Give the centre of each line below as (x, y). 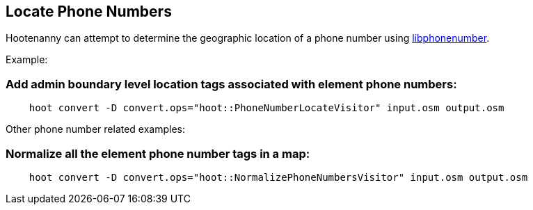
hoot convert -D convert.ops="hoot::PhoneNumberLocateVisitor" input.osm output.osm (266, 108)
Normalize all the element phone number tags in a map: (158, 153)
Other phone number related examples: (96, 129)
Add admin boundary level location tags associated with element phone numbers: (231, 84)
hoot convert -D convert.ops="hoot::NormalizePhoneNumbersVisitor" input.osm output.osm (278, 177)
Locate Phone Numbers (89, 11)
